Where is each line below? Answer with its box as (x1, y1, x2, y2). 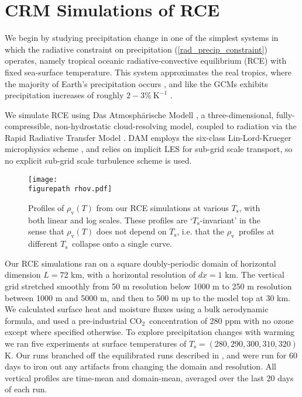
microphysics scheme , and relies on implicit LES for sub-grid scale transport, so (5, 143, 293, 155)
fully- (276, 108, 295, 120)
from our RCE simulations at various (96, 201, 229, 213)
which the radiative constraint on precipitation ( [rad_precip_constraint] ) (5, 43, 267, 55)
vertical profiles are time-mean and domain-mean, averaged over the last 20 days (5, 371, 294, 384)
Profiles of (28, 201, 64, 213)
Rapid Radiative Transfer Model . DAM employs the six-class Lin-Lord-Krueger (5, 131, 291, 143)
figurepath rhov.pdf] (28, 185, 112, 194)
